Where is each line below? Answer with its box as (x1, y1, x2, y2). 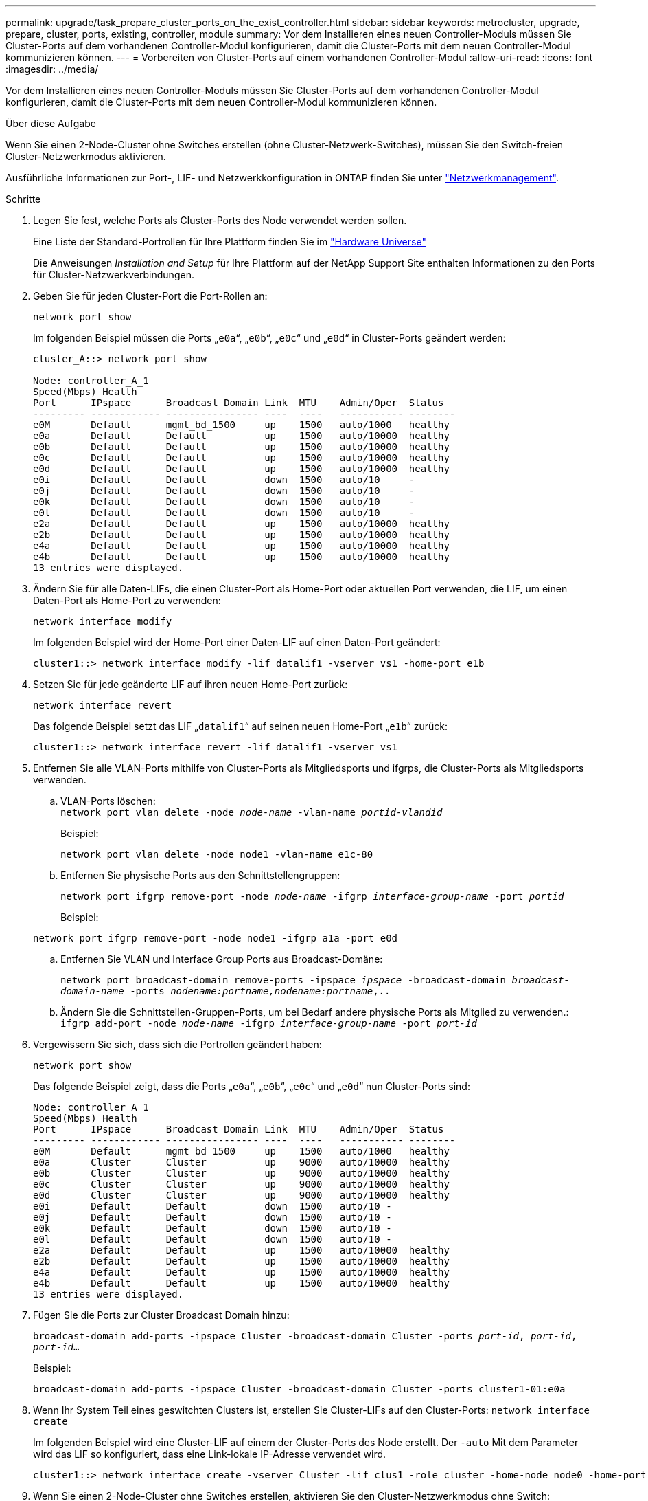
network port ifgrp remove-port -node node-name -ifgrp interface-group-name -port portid (60, 891, 564, 902)
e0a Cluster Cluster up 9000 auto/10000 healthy (33, 1157, 450, 1168)
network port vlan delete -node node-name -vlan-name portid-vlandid (60, 807, 443, 818)
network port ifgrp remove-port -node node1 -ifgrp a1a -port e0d (33, 933, 398, 944)
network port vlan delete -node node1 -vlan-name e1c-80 (60, 849, 373, 860)
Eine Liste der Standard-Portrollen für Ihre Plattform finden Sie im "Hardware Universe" (33, 236, 426, 247)
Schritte (5, 193, 41, 205)
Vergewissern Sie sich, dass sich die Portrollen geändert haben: (33, 1038, 322, 1050)
